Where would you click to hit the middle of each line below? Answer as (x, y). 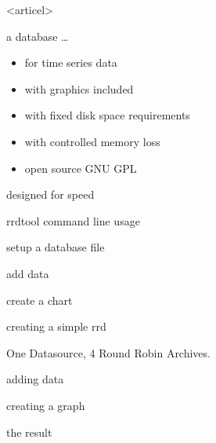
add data (28, 273)
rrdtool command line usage (73, 220)
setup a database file (56, 247)
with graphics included (79, 88)
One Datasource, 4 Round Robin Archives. (108, 352)
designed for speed (50, 194)
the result (29, 432)
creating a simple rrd (56, 326)
